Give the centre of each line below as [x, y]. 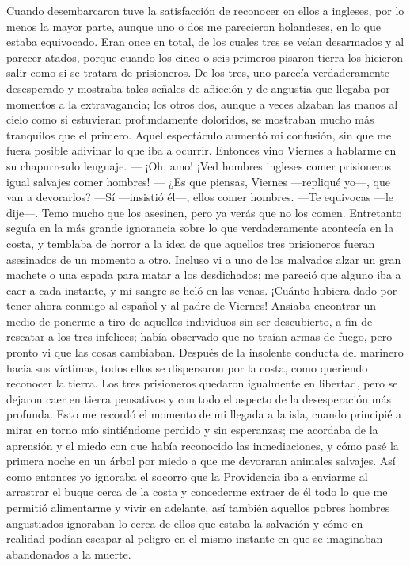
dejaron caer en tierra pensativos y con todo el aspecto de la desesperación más [199, 398]
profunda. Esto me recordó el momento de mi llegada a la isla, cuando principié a [204, 414]
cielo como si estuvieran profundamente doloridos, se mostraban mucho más [190, 119]
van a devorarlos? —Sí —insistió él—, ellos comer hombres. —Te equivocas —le [200, 197]
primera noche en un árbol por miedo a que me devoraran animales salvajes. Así [201, 461]
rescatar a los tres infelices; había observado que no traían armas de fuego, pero [199, 336]
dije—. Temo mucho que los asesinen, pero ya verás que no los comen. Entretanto [204, 212]
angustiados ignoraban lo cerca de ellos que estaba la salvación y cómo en [185, 523]
